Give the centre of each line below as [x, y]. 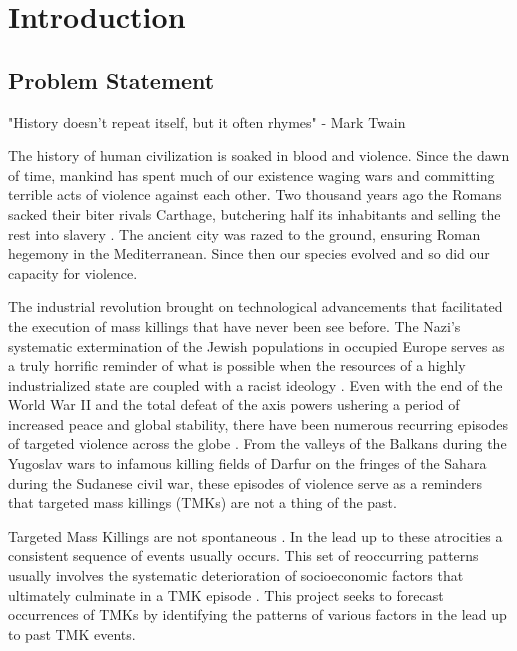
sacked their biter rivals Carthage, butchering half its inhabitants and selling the [254, 213]
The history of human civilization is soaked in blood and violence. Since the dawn [259, 155]
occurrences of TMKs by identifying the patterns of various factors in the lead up [257, 614]
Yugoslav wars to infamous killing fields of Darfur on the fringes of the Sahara [247, 463]
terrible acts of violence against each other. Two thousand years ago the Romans [255, 194]
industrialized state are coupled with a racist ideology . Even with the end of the [255, 384]
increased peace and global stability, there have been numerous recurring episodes [258, 423]
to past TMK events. [72, 633]
